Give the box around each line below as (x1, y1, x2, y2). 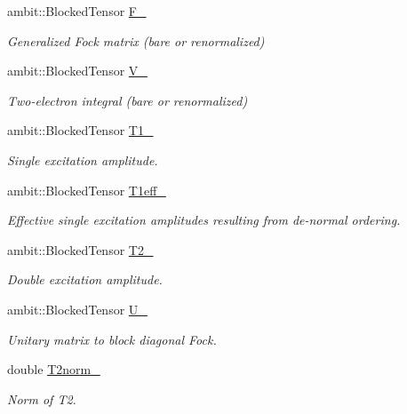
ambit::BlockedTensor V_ (7, 61, 148, 80)
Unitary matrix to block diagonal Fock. (7, 330, 217, 348)
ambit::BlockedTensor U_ (7, 299, 148, 318)
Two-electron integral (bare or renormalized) (7, 91, 248, 109)
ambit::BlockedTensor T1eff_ (7, 180, 166, 199)
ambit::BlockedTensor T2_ (7, 240, 154, 259)
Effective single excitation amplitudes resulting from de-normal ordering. (7, 211, 401, 229)
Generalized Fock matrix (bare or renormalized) (7, 31, 265, 50)
